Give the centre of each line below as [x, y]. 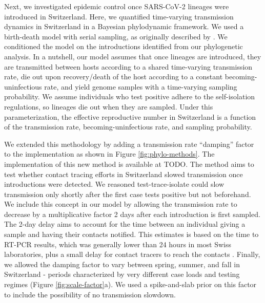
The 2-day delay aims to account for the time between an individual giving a [125, 224]
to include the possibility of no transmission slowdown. [90, 294]
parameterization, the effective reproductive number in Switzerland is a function [130, 116]
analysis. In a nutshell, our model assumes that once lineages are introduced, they [133, 56]
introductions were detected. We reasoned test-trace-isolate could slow [114, 184]
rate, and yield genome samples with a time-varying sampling [141, 86]
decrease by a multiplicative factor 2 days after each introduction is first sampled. [132, 214]
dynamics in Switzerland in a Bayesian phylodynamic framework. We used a [124, 26]
